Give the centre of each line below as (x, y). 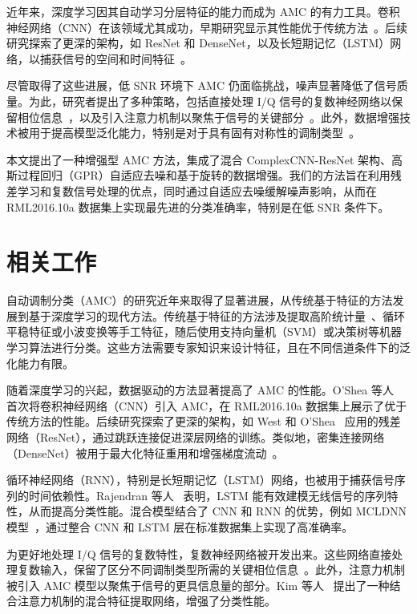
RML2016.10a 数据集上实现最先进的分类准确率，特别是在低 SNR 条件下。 (198, 206)
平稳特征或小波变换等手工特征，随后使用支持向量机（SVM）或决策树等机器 (204, 331)
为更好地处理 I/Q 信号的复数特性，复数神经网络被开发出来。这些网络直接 (199, 553)
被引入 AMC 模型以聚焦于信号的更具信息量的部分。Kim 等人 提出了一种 (198, 585)
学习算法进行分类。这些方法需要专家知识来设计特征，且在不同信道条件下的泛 (208, 347)
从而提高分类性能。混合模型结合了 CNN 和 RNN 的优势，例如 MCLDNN (218, 511)
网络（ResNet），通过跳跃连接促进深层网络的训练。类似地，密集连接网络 (196, 437)
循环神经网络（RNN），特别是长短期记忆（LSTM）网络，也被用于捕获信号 (200, 480)
